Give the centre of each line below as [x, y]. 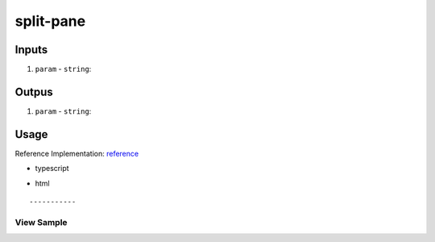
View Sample [41, 222]
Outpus [34, 92]
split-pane [50, 21]
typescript [52, 169]
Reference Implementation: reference [77, 153]
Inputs [31, 50]
